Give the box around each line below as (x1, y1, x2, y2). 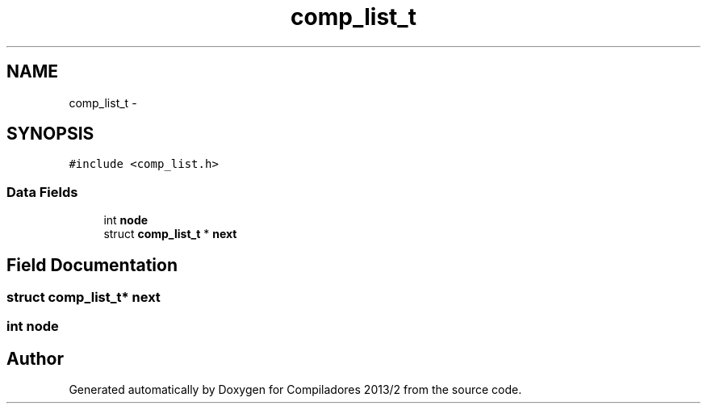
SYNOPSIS (6, 123, 94, 144)
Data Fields (6, 183, 78, 200)
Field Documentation (6, 254, 178, 275)
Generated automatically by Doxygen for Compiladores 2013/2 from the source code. (69, 383, 522, 397)
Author (6, 348, 64, 369)
